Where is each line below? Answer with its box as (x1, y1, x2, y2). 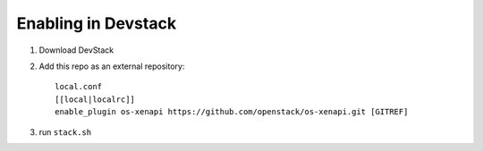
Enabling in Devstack (16, 13, 177, 33)
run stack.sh (38, 126, 92, 138)
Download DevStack (38, 45, 114, 55)
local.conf (55, 81, 103, 92)
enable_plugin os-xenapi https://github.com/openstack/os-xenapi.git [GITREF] (55, 107, 409, 117)
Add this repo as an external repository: (38, 61, 185, 71)
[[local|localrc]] (55, 94, 136, 105)
